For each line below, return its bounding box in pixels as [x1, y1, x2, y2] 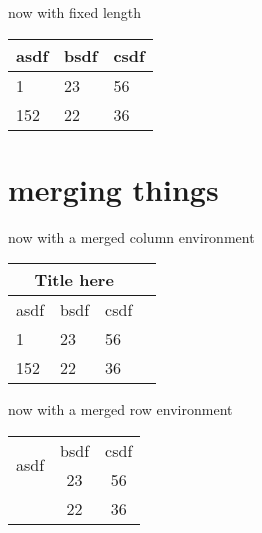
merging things [8, 168, 219, 209]
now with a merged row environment [8, 399, 233, 420]
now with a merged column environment [8, 226, 255, 247]
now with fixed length [8, 2, 142, 22]
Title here [34, 268, 114, 292]
